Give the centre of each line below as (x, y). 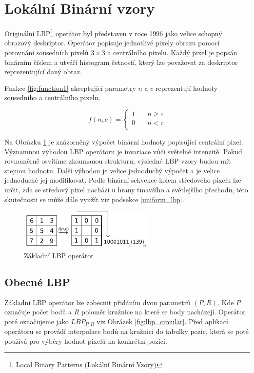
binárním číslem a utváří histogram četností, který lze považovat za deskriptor (121, 62)
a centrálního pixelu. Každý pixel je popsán (172, 52)
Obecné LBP (37, 281)
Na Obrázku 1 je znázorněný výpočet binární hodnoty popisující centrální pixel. (124, 141)
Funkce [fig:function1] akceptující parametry (70, 88)
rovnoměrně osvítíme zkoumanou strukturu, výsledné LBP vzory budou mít (118, 161)
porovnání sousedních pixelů (47, 52)
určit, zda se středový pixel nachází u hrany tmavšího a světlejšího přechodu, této (126, 189)
